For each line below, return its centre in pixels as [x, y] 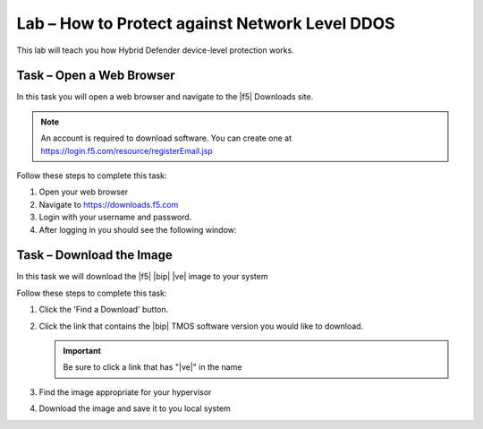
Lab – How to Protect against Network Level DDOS [206, 23]
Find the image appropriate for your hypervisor [125, 392]
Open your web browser [84, 192]
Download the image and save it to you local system [135, 408]
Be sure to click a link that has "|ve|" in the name [153, 367]
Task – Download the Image [95, 255]
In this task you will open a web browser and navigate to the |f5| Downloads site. [165, 97]
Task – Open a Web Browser [96, 76]
